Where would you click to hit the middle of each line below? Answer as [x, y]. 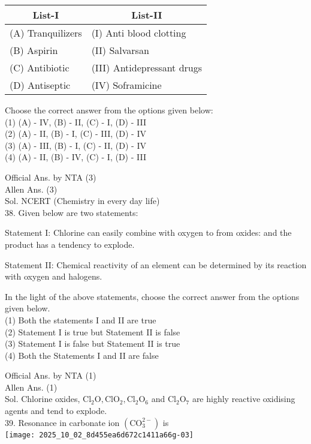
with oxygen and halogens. [54, 276]
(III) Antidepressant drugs [147, 67]
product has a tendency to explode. [70, 244]
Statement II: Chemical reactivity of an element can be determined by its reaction [156, 264]
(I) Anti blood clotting [139, 33]
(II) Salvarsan [120, 50]
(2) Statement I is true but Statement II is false [93, 331]
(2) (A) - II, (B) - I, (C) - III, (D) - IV [76, 133]
